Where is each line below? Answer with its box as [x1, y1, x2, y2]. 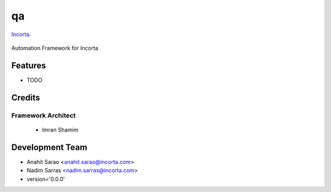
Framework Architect [11, 111, 76, 119]
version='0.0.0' [26, 175, 66, 183]
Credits [11, 92, 40, 103]
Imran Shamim [42, 126, 79, 133]
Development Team [11, 142, 88, 152]
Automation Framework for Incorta [11, 44, 99, 51]
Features [11, 60, 46, 70]
